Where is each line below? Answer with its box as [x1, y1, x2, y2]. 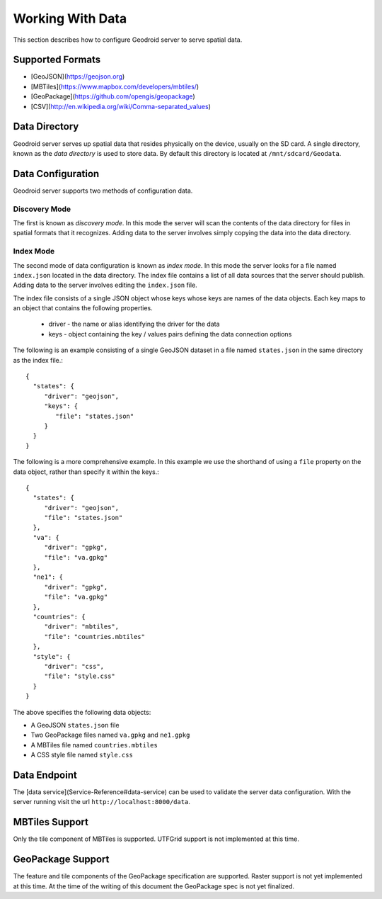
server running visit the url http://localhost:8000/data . [13, 798, 191, 806]
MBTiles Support [13, 816, 88, 828]
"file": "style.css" [44, 672, 116, 680]
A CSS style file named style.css [30, 751, 134, 759]
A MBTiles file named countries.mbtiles [30, 740, 158, 749]
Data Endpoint [13, 769, 77, 781]
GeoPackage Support [13, 854, 110, 866]
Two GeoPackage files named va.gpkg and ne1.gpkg [30, 730, 190, 740]
